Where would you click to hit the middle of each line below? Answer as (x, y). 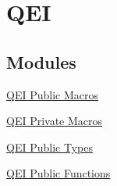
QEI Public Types (50, 147)
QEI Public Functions (58, 173)
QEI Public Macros (52, 94)
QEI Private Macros (55, 121)
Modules (41, 61)
